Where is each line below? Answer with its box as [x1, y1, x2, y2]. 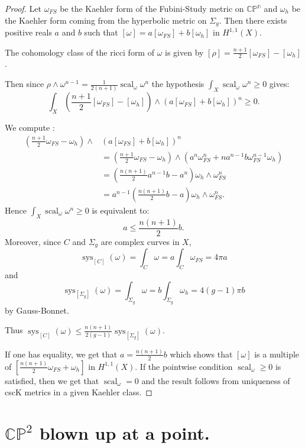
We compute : [5, 121, 55, 134]
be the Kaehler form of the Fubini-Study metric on [60, 2, 244, 14]
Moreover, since [5, 235, 61, 247]
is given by [165, 46, 204, 58]
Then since [5, 78, 44, 90]
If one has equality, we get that [5, 347, 118, 360]
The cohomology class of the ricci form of [5, 46, 154, 58]
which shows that [170, 347, 233, 360]
